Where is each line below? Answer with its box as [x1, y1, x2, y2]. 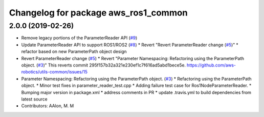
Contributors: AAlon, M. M [21, 103, 74, 109]
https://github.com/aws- [186, 62, 236, 68]
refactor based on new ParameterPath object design [21, 49, 127, 54]
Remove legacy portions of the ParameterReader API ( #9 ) [21, 35, 137, 41]
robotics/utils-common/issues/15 [21, 69, 88, 75]
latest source [21, 96, 48, 102]
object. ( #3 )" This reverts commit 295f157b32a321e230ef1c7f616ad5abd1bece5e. [21, 62, 186, 68]
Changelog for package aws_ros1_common [9, 7, 188, 18]
